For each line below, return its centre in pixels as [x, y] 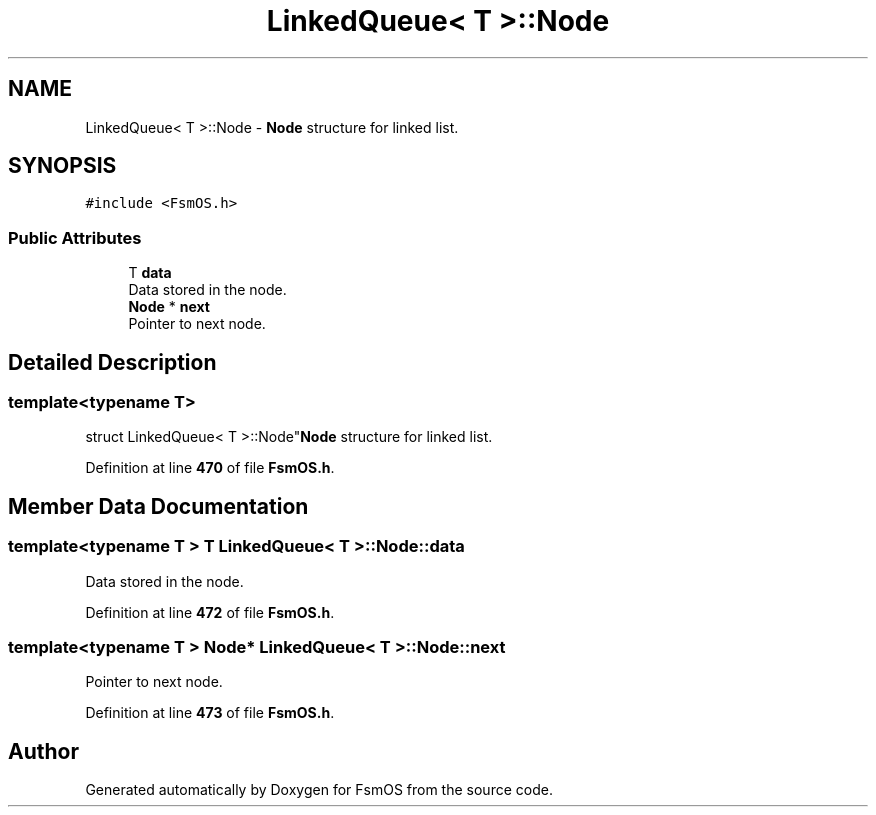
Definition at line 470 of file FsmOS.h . [210, 468]
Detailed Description [112, 362]
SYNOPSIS [62, 166]
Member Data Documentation [158, 506]
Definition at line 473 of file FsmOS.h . [210, 713]
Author [43, 751]
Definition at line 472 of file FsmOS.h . [210, 612]
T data [150, 273]
